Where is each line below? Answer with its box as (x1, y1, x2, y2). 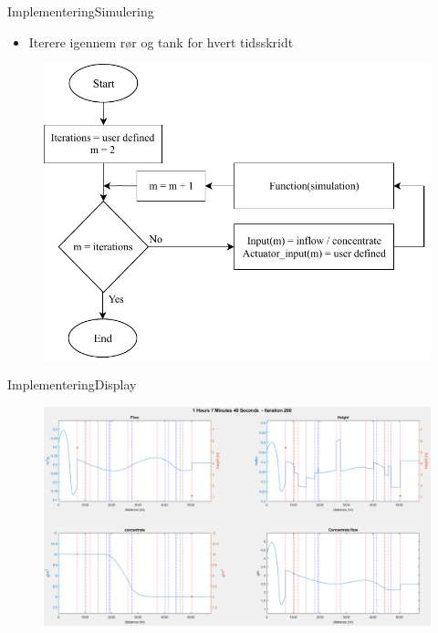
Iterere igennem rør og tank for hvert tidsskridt (28, 32, 294, 51)
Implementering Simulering (7, 2, 154, 20)
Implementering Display (7, 375, 137, 394)
